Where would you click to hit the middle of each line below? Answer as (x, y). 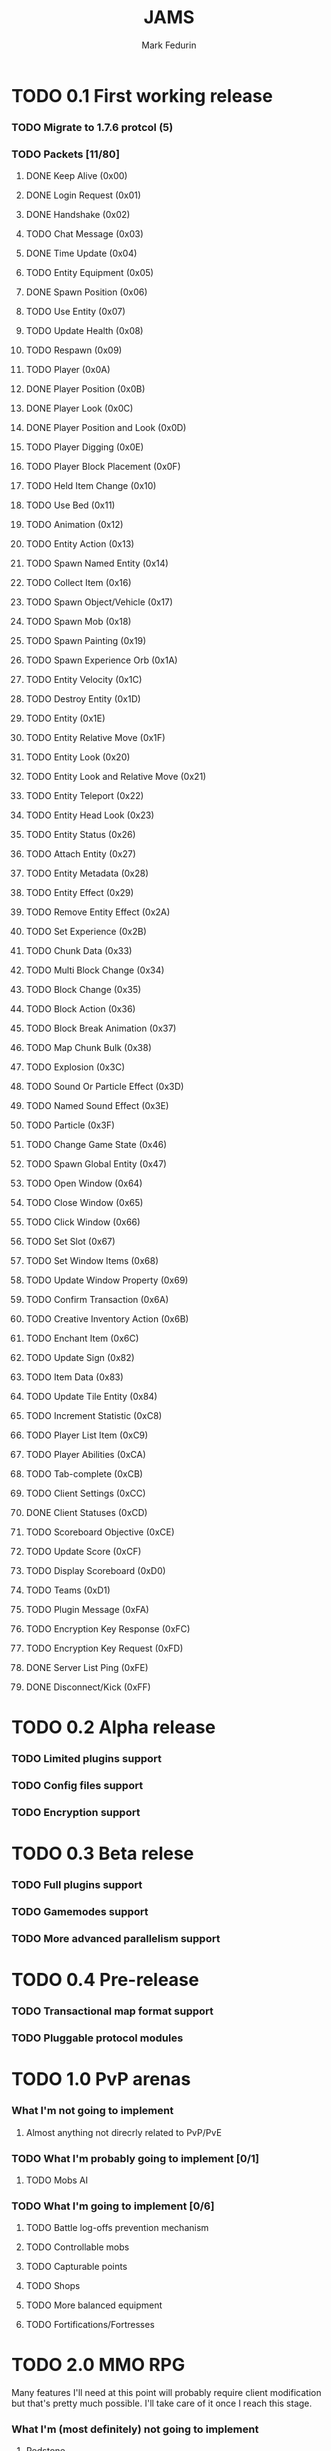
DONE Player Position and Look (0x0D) (106, 428)
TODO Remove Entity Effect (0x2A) (98, 912)
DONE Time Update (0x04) (81, 253)
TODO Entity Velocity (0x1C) (84, 680)
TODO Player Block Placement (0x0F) (103, 467)
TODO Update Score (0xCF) (83, 1552)
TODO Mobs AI (57, 2180)
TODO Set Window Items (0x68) (92, 1261)
